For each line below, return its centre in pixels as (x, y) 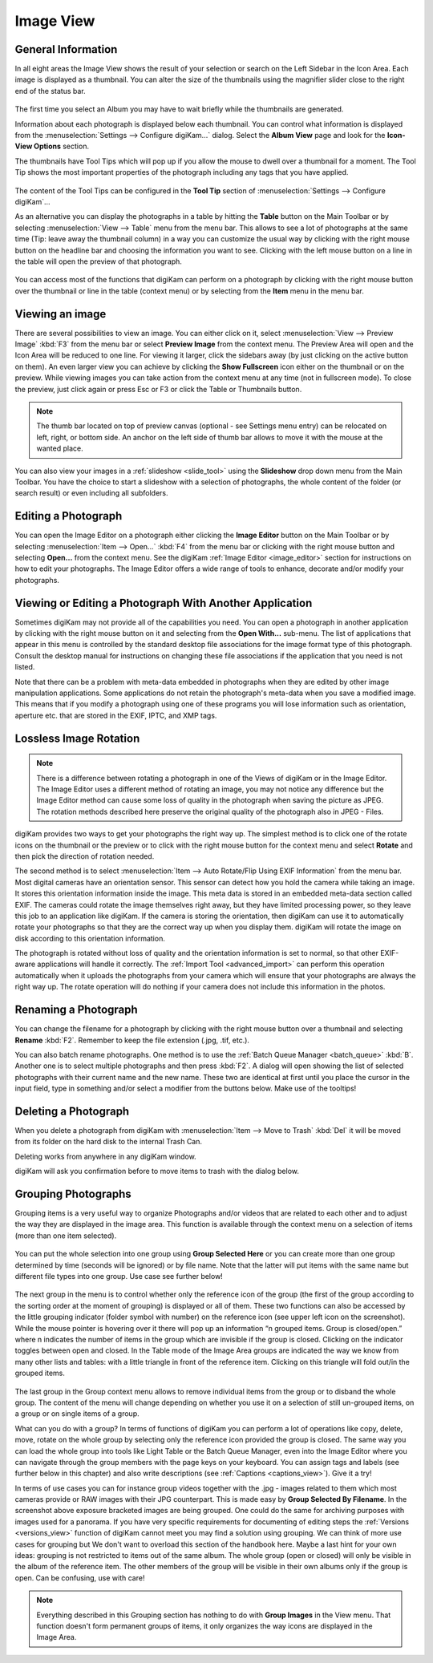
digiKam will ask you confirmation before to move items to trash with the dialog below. (157, 1171)
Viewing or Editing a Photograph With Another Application (164, 603)
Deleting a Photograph (72, 1111)
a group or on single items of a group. (77, 1414)
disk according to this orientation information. (90, 938)
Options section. (61, 146)
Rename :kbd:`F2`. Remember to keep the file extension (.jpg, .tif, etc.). (132, 1040)
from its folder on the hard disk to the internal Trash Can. (109, 1142)
